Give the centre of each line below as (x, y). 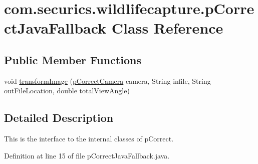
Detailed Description (59, 118)
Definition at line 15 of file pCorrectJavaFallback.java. (87, 155)
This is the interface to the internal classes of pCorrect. (89, 139)
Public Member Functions (73, 59)
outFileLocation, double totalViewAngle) (67, 91)
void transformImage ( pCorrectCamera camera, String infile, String (107, 80)
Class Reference (167, 28)
